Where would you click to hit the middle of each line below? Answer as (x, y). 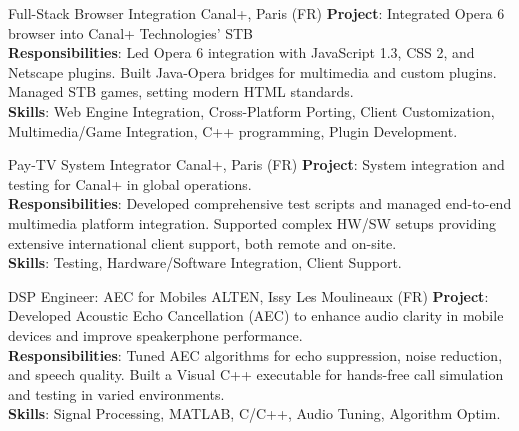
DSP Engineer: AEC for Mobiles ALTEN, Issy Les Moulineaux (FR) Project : (248, 295)
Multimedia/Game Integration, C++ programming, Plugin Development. (233, 130)
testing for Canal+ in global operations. (130, 183)
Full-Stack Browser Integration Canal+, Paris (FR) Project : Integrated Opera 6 (256, 13)
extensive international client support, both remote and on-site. (202, 242)
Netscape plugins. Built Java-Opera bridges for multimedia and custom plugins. (252, 71)
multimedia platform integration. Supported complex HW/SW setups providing (252, 222)
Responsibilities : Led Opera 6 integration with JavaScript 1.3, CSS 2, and (241, 52)
